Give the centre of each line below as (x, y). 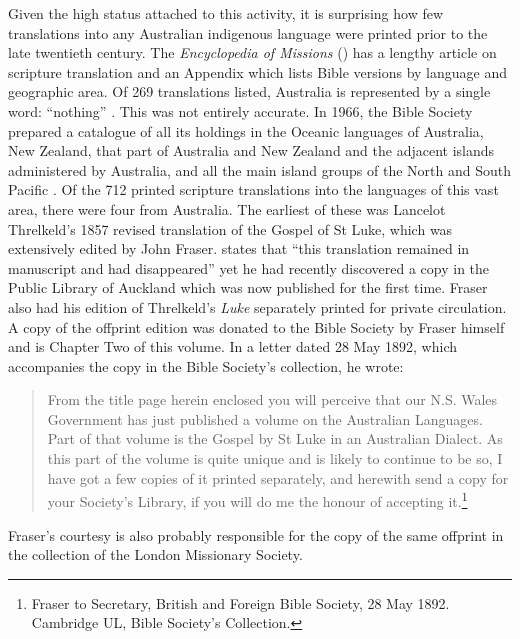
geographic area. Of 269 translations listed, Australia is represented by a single (249, 91)
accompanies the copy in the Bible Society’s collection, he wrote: (206, 365)
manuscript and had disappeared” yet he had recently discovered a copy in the (249, 267)
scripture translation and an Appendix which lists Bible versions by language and (258, 71)
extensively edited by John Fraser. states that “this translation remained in (239, 248)
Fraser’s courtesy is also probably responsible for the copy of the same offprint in (256, 534)
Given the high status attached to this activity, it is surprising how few (226, 13)
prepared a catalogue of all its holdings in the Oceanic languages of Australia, (246, 130)
